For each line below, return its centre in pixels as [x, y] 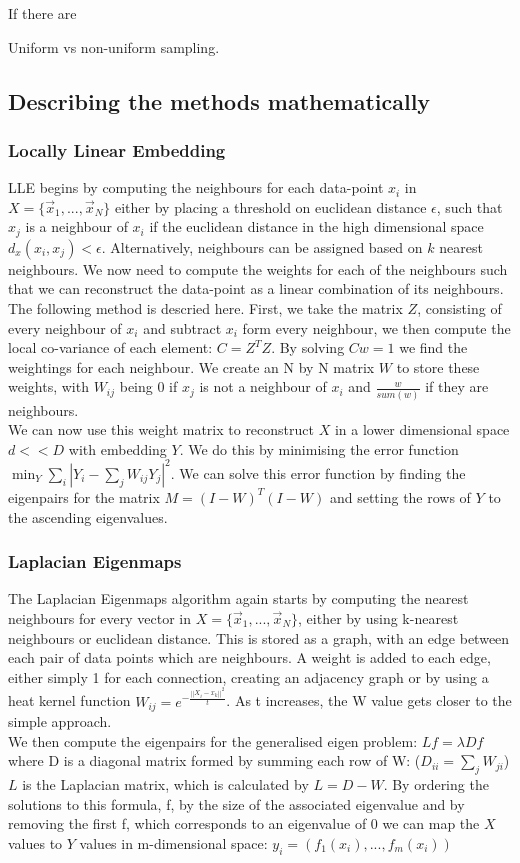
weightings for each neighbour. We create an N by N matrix [191, 366]
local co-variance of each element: [110, 347]
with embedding [117, 448]
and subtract [182, 327]
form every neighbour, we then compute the [376, 327]
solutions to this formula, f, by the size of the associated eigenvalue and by [236, 803]
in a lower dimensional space [422, 429]
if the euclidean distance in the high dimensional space [316, 226]
